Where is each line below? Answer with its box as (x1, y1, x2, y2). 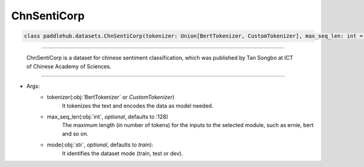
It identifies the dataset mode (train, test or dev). (62, 149, 183, 157)
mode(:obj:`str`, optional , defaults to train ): (47, 141, 153, 148)
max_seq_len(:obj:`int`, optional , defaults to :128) (47, 113, 169, 120)
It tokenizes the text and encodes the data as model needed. (62, 102, 214, 109)
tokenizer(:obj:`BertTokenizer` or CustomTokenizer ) (47, 94, 175, 101)
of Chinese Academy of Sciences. (26, 62, 112, 70)
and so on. (62, 130, 89, 137)
